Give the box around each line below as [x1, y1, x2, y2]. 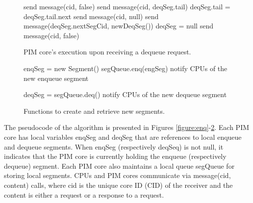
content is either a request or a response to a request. [4, 189, 164, 200]
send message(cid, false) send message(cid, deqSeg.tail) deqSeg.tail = [24, 1, 230, 11]
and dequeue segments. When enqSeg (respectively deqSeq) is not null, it [4, 141, 224, 152]
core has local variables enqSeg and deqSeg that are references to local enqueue [4, 131, 242, 142]
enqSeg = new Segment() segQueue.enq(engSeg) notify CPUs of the [24, 63, 228, 73]
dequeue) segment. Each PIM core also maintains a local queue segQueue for [4, 160, 235, 171]
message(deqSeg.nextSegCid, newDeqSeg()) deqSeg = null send [24, 21, 213, 31]
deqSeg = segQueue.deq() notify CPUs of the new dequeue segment [24, 89, 227, 100]
